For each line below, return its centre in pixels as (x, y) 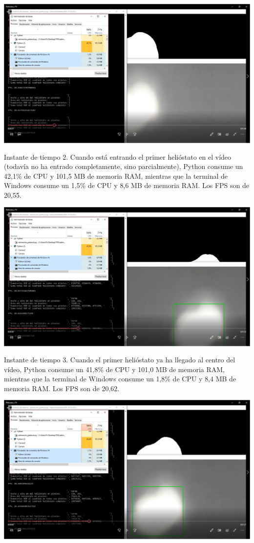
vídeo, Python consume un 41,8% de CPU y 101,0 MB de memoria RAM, (114, 369)
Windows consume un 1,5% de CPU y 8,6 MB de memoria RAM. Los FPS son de (127, 185)
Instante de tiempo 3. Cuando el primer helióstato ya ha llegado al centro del (120, 360)
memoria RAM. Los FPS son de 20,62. (62, 388)
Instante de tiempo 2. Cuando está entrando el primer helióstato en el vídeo (118, 157)
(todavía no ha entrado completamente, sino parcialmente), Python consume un (124, 166)
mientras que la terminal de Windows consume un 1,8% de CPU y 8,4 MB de (120, 379)
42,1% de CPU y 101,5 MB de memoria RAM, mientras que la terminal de (116, 176)
